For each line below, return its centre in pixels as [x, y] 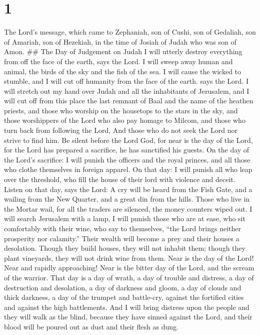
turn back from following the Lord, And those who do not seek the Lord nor [121, 130]
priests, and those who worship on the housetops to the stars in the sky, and [121, 110]
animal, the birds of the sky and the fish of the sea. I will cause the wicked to [123, 71]
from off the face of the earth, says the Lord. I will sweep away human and [118, 61]
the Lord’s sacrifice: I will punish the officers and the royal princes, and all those [127, 159]
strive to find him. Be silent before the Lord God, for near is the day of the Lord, [128, 140]
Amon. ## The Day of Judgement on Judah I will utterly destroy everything [123, 51]
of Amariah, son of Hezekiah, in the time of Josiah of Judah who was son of [120, 41]
